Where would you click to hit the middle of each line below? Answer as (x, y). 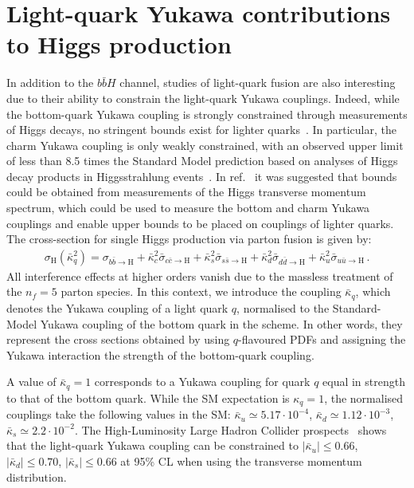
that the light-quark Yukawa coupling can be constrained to (152, 445)
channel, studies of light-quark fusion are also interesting (258, 83)
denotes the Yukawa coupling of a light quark (117, 307)
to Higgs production (119, 44)
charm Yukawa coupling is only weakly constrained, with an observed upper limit (205, 145)
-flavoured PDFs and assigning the (322, 339)
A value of (31, 382)
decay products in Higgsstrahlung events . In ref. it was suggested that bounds (202, 176)
